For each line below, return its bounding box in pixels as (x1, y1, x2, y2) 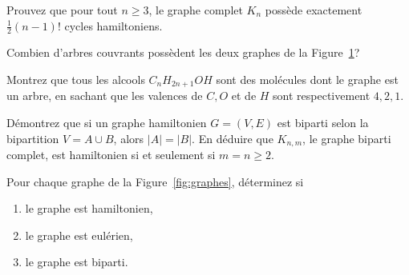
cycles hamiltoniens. (64, 17, 163, 34)
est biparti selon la (277, 114, 369, 131)
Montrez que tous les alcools (6, 71, 145, 88)
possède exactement (265, 2, 362, 18)
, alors (113, 130, 144, 146)
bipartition (6, 130, 59, 146)
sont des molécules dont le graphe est (216, 71, 399, 88)
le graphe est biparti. (25, 253, 128, 270)
